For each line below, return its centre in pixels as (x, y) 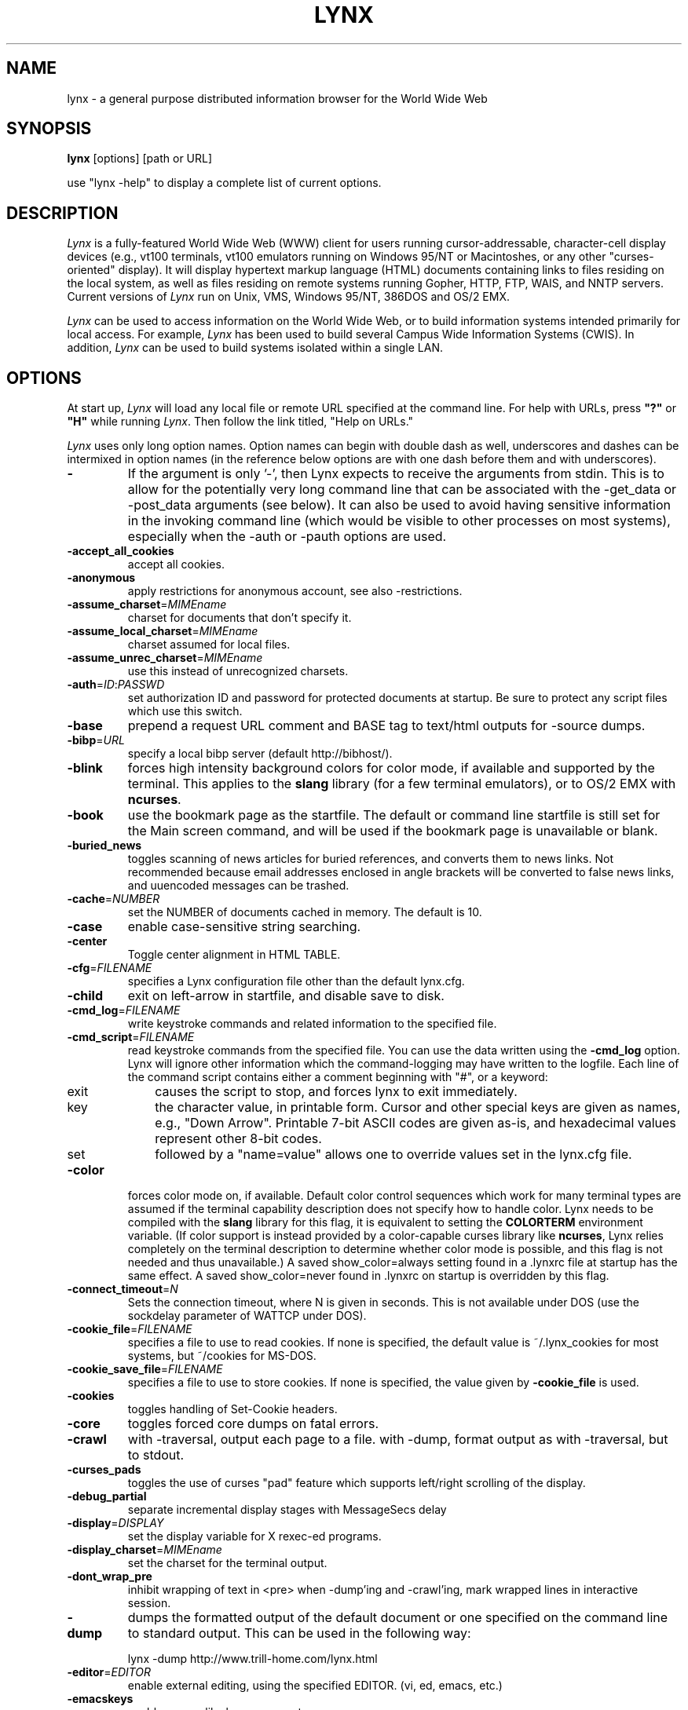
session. (149, 1603)
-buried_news (104, 846)
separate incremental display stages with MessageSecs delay (287, 1510)
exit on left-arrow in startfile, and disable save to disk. (286, 996)
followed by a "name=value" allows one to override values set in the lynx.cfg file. (393, 1155)
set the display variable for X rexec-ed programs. (254, 1536)
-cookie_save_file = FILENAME (145, 1369)
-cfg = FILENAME (110, 968)
